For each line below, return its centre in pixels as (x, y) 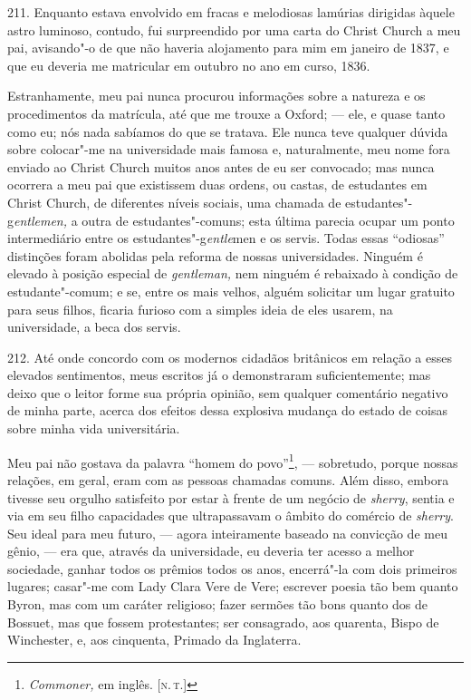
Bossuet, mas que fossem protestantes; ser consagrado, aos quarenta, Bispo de (223, 622)
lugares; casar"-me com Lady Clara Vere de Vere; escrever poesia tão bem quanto (233, 586)
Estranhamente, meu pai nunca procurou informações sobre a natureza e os (216, 96)
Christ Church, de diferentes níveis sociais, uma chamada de (174, 202)
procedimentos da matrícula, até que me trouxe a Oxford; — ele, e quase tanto (226, 113)
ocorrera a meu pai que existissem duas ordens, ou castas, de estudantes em (217, 185)
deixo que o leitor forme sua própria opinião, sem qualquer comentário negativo (228, 392)
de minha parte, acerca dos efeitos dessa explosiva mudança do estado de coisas (227, 410)
